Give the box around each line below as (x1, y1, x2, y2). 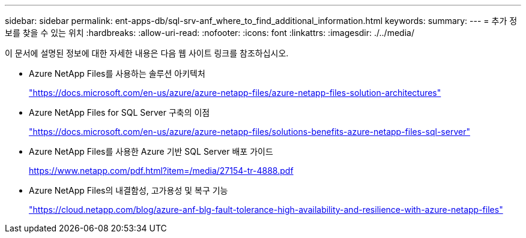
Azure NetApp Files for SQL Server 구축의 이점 (29, 107, 210, 118)
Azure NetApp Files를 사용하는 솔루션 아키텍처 (29, 68, 205, 79)
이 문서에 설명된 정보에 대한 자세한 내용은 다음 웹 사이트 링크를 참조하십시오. (5, 48, 289, 58)
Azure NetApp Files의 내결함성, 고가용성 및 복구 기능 (29, 185, 228, 195)
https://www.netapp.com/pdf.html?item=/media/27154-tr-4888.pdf (29, 165, 294, 176)
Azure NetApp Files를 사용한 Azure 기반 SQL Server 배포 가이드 (29, 146, 273, 156)
